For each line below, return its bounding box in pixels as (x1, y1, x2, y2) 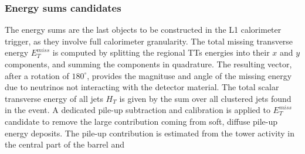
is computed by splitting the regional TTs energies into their (52, 46, 270, 59)
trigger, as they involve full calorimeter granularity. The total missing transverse (5, 35, 293, 47)
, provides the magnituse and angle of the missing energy (87, 69, 292, 81)
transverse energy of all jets (5, 92, 103, 104)
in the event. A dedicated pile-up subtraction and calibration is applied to (5, 104, 270, 116)
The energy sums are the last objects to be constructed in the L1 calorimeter (5, 23, 282, 36)
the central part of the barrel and (5, 138, 124, 150)
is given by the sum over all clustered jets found (119, 92, 292, 104)
